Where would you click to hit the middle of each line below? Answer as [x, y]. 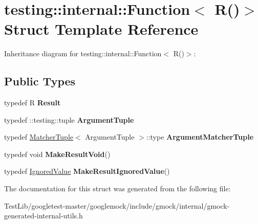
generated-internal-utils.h [44, 216]
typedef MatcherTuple [39, 137]
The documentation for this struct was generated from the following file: [117, 188]
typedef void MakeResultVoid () [57, 154]
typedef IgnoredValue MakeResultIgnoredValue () [87, 171]
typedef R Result [33, 103]
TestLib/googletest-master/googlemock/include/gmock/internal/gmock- [117, 205]
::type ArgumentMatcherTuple [200, 137]
